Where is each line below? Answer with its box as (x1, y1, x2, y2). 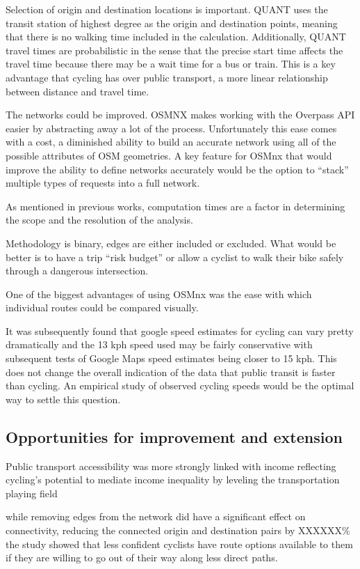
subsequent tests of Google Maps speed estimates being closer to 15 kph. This (6, 351, 337, 366)
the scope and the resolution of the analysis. (6, 212, 193, 227)
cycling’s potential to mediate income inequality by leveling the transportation (6, 472, 340, 487)
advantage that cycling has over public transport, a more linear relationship (6, 70, 328, 84)
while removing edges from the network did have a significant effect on (6, 509, 306, 524)
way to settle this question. (6, 391, 121, 406)
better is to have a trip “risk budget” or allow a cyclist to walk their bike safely (6, 249, 344, 264)
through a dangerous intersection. (6, 263, 149, 278)
